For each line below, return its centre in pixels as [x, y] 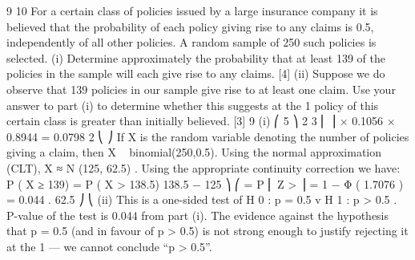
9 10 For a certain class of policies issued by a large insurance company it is [192, 10]
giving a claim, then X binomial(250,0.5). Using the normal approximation [194, 152]
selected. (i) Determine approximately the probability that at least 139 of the [196, 57]
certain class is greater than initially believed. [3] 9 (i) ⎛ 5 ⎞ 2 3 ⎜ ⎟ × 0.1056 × [201, 121]
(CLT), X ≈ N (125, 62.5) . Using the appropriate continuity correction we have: [203, 167]
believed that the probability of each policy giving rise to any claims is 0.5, [190, 26]
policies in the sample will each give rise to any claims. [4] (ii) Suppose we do [196, 73]
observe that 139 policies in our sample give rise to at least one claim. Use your [201, 89]
